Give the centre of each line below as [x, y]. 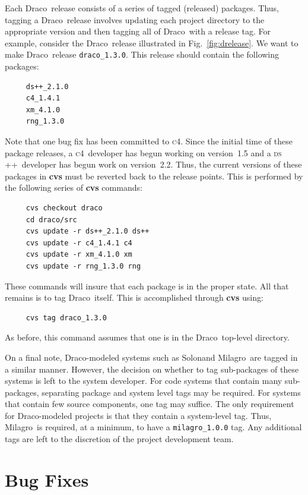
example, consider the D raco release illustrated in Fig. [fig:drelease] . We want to [152, 42]
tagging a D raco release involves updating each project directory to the [135, 19]
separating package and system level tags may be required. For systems [171, 392]
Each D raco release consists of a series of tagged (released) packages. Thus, [142, 8]
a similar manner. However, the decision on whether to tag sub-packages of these [152, 369]
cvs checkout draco [64, 208]
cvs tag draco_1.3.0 [66, 318]
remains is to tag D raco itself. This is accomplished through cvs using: [134, 297]
